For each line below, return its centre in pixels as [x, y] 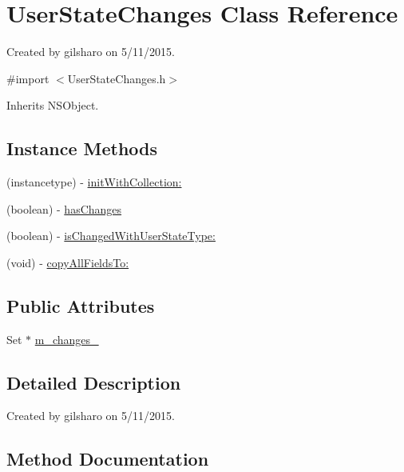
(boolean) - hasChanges [64, 208]
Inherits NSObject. [53, 105]
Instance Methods [82, 148]
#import [28, 78]
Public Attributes [81, 305]
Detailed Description [94, 382]
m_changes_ [67, 339]
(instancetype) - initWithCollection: [94, 182]
